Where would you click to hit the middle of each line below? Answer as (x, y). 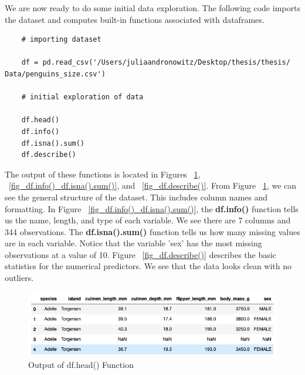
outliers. (19, 278)
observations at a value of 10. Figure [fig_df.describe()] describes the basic (140, 254)
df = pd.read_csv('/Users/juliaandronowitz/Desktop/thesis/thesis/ (156, 63)
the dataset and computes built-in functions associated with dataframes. (135, 19)
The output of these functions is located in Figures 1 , (103, 174)
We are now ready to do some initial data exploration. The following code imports (152, 8)
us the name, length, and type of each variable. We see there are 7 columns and (148, 220)
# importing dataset (61, 40)
